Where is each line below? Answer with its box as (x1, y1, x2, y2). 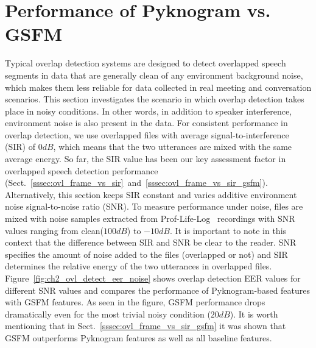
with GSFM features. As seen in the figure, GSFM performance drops (5, 296, 265, 308)
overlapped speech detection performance (5, 164, 158, 177)
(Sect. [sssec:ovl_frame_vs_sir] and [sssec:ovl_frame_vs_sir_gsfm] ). (5, 176, 268, 189)
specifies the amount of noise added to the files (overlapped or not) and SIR (5, 247, 288, 260)
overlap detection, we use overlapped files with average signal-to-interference (5, 128, 289, 141)
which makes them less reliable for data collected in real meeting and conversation (5, 80, 312, 93)
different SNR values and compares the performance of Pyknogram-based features (5, 283, 311, 296)
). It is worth (230, 307, 278, 320)
